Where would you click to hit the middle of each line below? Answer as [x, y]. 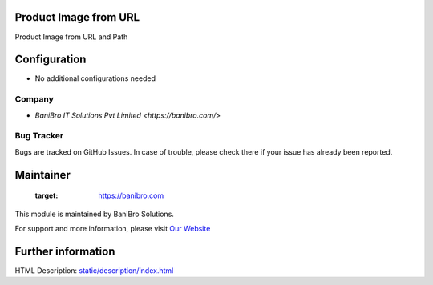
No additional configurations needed [95, 78]
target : [47, 195]
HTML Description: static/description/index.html [94, 270]
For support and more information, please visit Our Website [113, 228]
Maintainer [43, 175]
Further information [65, 251]
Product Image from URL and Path [71, 37]
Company [34, 99]
